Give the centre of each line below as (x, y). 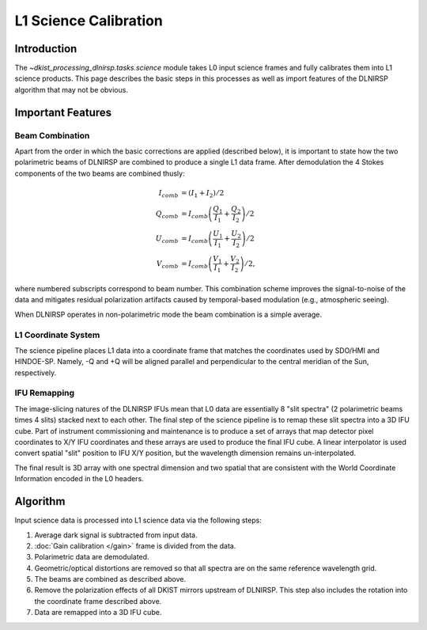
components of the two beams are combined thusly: (100, 173)
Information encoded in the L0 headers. (79, 479)
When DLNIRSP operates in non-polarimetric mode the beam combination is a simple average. (168, 314)
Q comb (167, 214)
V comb (167, 264)
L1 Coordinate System (57, 335)
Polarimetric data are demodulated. (92, 557)
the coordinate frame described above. (98, 601)
